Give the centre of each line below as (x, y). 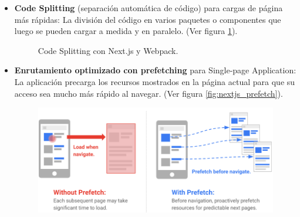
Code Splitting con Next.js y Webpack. (108, 50)
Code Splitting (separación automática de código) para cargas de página (149, 8)
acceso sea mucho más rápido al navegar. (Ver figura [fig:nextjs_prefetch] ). (149, 93)
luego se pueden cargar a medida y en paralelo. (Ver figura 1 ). (126, 31)
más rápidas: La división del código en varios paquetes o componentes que (148, 19)
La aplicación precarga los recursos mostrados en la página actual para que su (155, 81)
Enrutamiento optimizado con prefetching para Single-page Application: (155, 70)
